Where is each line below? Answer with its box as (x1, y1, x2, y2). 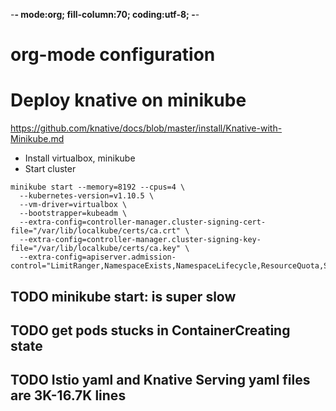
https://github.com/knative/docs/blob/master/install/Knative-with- (10, 122, 283, 134)
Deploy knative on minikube (10, 89, 247, 112)
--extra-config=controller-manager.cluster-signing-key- (19, 235, 262, 245)
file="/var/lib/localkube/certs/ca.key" (10, 244, 182, 254)
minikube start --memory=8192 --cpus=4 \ (10, 182, 186, 193)
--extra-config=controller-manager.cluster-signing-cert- (19, 217, 267, 228)
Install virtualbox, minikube (24, 152, 136, 164)
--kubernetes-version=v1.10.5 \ (19, 191, 155, 201)
